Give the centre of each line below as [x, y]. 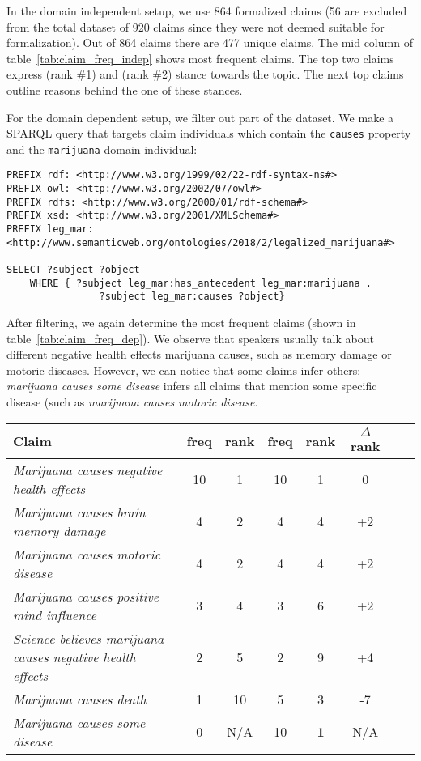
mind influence [55, 614]
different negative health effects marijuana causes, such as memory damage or [199, 354]
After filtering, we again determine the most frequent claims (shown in [181, 323]
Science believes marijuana [89, 638]
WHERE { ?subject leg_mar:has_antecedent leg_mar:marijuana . [201, 283]
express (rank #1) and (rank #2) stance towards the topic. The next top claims [205, 74]
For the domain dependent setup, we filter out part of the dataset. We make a [200, 117]
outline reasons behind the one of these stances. [125, 89]
